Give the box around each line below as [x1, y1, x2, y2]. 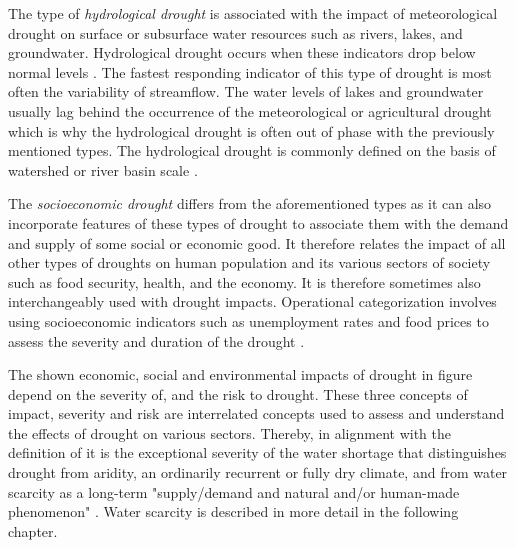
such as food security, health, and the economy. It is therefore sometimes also [8, 271, 481, 292]
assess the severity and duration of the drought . [8, 330, 305, 351]
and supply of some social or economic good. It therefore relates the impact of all [8, 232, 506, 253]
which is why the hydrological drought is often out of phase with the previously [8, 120, 495, 141]
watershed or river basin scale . [8, 159, 198, 180]
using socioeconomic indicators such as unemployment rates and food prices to [8, 310, 489, 331]
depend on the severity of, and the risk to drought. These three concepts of [8, 383, 468, 404]
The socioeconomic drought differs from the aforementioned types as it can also [8, 193, 492, 214]
